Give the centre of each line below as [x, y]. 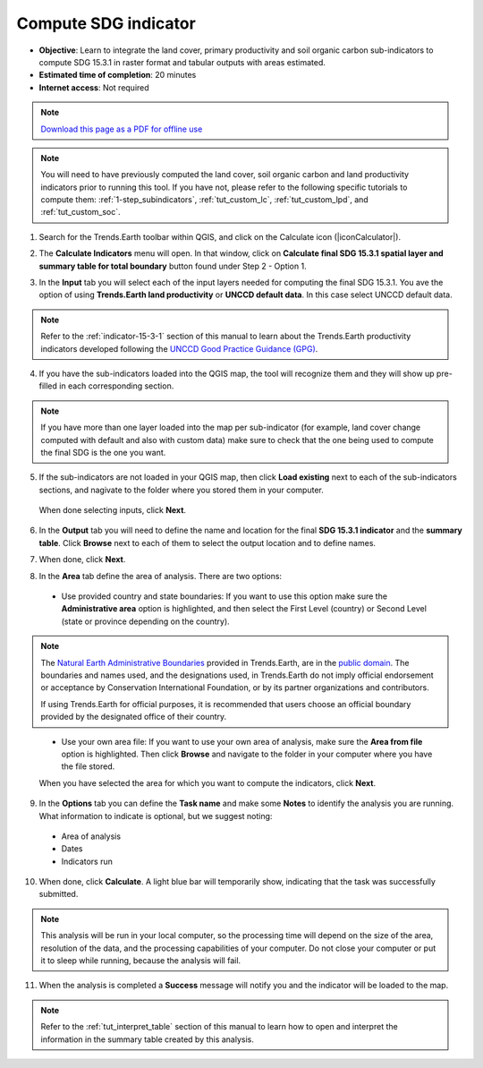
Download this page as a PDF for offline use [122, 129]
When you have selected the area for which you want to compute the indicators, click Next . [207, 782]
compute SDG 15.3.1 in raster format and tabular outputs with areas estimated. [182, 62]
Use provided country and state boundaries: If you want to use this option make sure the [225, 596]
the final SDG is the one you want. [103, 452]
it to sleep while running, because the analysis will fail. [141, 961]
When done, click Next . [82, 560]
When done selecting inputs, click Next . [113, 510]
